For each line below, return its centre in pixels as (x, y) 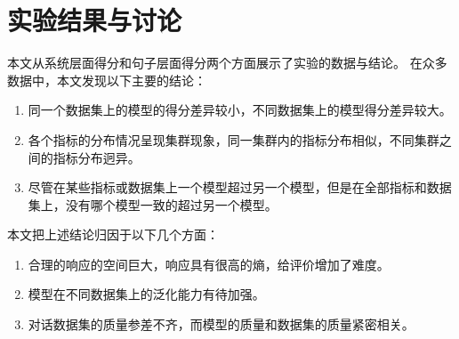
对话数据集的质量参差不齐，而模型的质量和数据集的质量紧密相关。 (221, 324)
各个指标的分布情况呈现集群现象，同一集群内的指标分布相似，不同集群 (234, 139)
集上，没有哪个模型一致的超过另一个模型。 (153, 204)
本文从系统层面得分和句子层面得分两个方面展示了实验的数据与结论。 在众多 (227, 63)
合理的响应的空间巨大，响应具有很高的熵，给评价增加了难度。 (209, 264)
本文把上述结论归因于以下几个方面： (113, 234)
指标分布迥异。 (97, 157)
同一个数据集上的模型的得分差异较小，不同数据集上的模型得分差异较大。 (240, 110)
